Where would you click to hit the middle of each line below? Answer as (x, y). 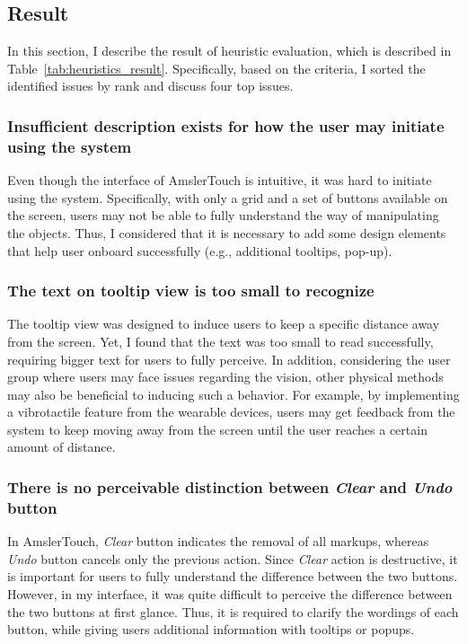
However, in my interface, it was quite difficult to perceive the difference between (230, 593)
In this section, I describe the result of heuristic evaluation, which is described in (229, 51)
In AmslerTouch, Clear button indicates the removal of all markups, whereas (218, 541)
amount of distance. (62, 447)
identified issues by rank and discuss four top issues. (150, 86)
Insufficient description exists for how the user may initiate (226, 125)
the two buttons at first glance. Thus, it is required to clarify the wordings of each (233, 611)
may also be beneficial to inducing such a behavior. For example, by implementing (233, 394)
